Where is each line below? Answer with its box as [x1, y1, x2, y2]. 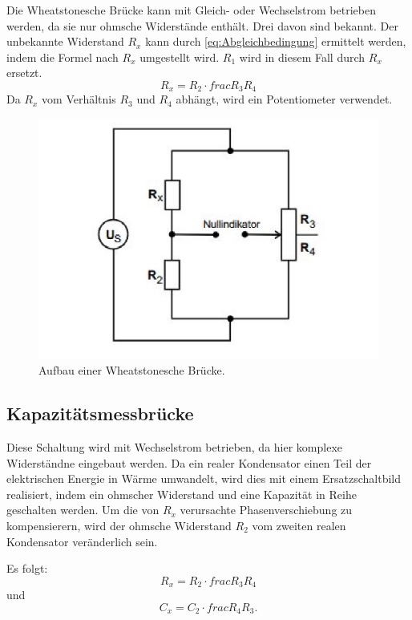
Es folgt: [6, 560, 48, 577]
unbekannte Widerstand [6, 33, 124, 50]
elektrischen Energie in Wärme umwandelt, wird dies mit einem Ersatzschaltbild [6, 470, 402, 487]
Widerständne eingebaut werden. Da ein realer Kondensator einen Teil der [6, 454, 372, 471]
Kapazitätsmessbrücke [6, 401, 194, 426]
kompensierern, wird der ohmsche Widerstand [6, 517, 232, 534]
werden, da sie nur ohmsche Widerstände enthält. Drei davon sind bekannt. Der [6, 17, 398, 34]
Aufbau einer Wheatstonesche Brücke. [38, 362, 225, 379]
